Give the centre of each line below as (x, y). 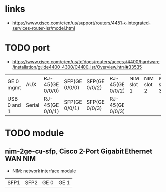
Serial (33, 105)
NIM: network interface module (44, 171)
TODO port (28, 48)
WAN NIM (21, 159)
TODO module (35, 133)
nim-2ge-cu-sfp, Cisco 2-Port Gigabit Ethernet (79, 151)
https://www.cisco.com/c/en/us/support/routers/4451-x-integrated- (81, 23)
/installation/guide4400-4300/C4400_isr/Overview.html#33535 (77, 67)
